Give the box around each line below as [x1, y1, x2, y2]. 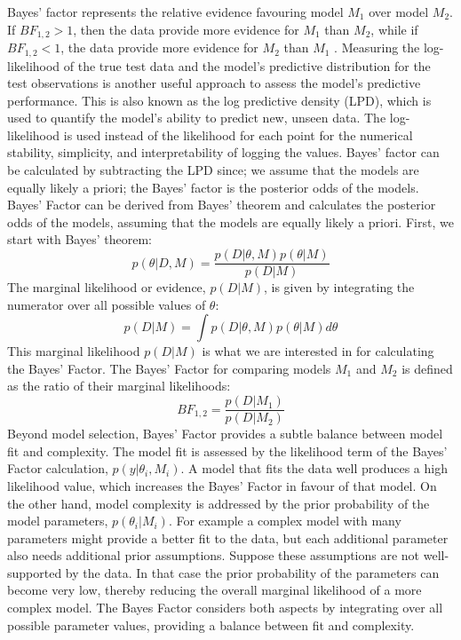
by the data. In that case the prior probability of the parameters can [65, 563, 440, 581]
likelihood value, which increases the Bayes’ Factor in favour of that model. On [7, 476, 437, 494]
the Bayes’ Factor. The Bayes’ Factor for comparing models [7, 359, 331, 377]
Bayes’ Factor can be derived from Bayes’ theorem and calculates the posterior [7, 195, 436, 214]
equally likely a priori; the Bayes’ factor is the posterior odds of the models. [7, 178, 419, 196]
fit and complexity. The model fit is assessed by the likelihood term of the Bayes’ [7, 441, 448, 460]
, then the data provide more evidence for [73, 20, 299, 38]
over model [369, 3, 429, 20]
